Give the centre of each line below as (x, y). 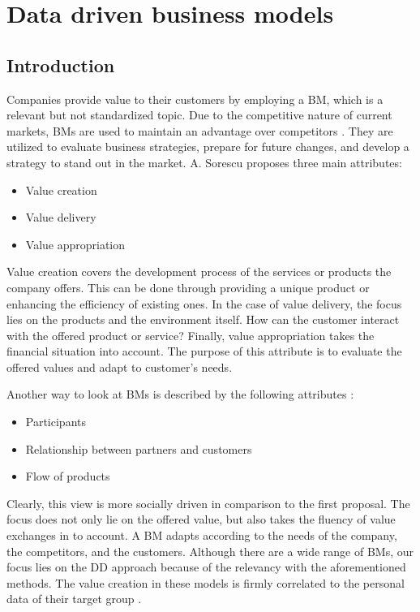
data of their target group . (74, 599)
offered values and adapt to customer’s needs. (120, 366)
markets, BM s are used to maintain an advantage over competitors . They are (200, 130)
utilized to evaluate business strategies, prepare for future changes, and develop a (208, 147)
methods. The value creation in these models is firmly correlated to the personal (206, 582)
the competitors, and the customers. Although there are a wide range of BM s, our (210, 551)
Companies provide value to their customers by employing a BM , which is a (195, 99)
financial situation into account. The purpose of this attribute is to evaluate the (204, 351)
